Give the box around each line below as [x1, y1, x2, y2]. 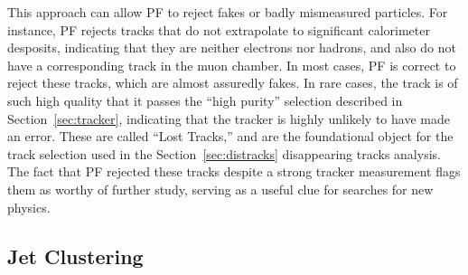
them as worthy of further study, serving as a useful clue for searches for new [7, 179, 434, 198]
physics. [7, 197, 51, 216]
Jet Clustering [7, 242, 144, 270]
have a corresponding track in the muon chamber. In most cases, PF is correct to [7, 55, 456, 74]
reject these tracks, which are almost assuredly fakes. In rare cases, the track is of [7, 73, 458, 92]
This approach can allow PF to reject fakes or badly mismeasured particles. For [7, 3, 448, 21]
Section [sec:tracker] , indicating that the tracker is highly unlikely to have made [7, 109, 450, 128]
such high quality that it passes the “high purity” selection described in [7, 90, 403, 109]
